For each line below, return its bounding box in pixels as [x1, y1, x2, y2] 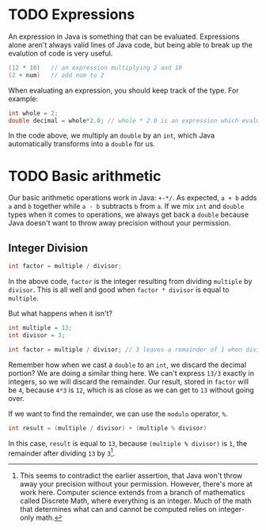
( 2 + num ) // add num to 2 [8, 71, 104, 79]
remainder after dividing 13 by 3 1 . [8, 447, 116, 458]
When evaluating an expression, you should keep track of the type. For [8, 85, 239, 95]
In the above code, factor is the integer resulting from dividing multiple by [8, 277, 253, 286]
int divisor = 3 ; [8, 331, 66, 339]
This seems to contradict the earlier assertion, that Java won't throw [19, 471, 243, 480]
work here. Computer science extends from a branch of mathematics [19, 488, 245, 498]
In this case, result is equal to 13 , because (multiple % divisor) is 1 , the [8, 438, 248, 448]
